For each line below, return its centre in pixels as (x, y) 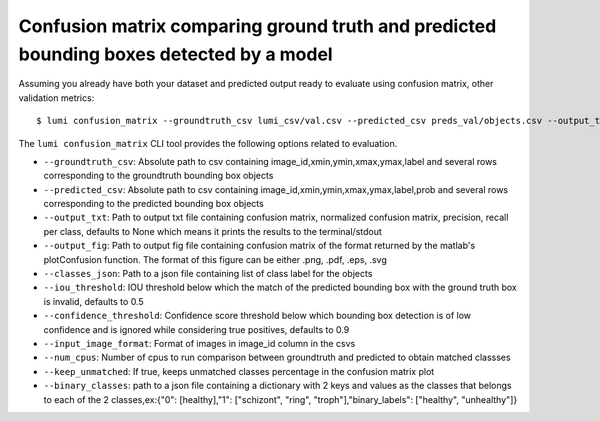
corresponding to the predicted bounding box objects (153, 204)
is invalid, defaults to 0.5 (93, 301)
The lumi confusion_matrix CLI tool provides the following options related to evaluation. (208, 143)
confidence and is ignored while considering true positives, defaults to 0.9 (196, 329)
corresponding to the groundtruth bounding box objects (158, 176)
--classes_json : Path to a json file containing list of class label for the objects (208, 274)
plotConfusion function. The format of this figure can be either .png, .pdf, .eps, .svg (215, 259)
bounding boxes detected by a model (176, 54)
